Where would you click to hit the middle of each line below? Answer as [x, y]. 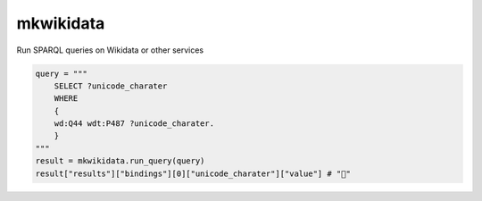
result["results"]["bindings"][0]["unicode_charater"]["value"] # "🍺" [193, 173]
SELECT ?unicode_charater [111, 86]
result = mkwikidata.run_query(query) [120, 161]
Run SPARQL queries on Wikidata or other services [110, 50]
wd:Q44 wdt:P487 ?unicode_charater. [134, 124]
